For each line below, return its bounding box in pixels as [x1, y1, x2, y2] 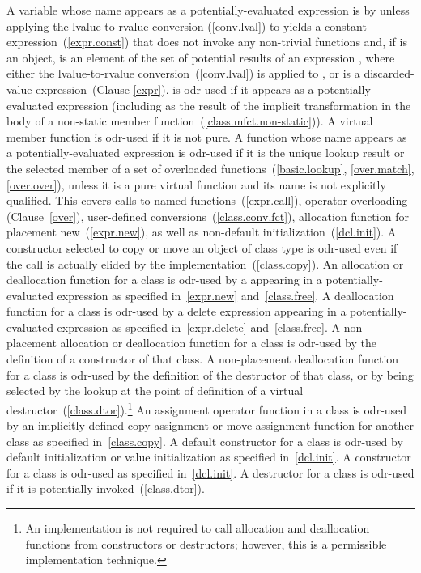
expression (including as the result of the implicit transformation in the [57, 96, 411, 113]
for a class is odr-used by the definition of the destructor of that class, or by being [6, 366, 414, 383]
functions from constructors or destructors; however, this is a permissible [25, 535, 387, 552]
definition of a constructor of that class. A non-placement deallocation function [6, 350, 399, 367]
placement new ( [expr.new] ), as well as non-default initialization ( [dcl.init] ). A [6, 223, 397, 240]
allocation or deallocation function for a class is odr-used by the [60, 334, 376, 351]
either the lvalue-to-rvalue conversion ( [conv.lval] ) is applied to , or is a [6, 65, 360, 82]
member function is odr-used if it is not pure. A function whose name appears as [6, 128, 407, 145]
